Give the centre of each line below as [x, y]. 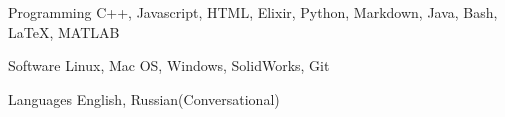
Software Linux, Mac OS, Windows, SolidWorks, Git [169, 65]
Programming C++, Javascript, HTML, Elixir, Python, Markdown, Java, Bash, [253, 12]
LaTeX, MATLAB [64, 31]
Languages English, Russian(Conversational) [144, 98]
